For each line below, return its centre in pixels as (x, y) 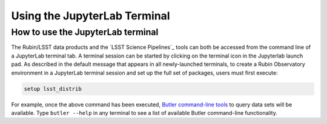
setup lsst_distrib (53, 89)
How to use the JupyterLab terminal (85, 32)
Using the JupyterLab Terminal (91, 16)
